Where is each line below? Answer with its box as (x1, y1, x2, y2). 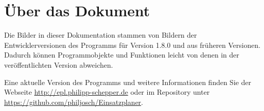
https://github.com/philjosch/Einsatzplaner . (4, 96, 143, 107)
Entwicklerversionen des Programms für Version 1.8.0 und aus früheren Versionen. (4, 39, 260, 50)
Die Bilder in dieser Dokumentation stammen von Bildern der (4, 30, 197, 40)
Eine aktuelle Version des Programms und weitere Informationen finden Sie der (4, 76, 251, 87)
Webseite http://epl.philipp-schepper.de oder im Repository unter (4, 87, 210, 97)
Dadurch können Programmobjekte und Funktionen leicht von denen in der (4, 49, 240, 60)
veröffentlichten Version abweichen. (4, 59, 113, 70)
